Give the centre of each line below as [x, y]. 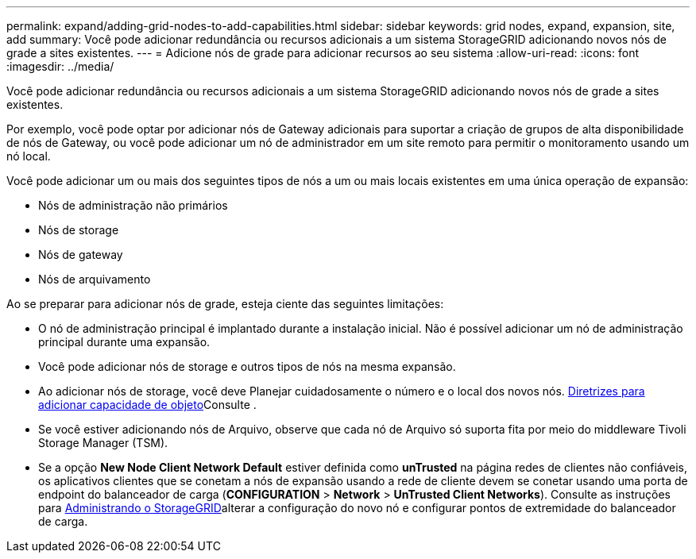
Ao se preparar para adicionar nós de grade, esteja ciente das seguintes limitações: [225, 304]
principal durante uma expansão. [124, 342]
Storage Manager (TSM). [103, 443]
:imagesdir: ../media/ [60, 66]
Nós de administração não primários [133, 205]
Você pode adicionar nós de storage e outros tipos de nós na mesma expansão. [247, 366]
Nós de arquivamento [95, 279]
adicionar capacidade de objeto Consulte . [147, 405]
